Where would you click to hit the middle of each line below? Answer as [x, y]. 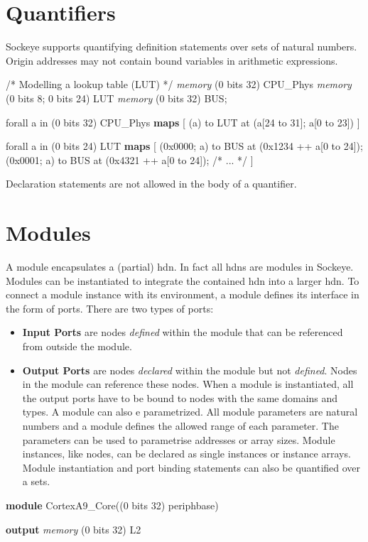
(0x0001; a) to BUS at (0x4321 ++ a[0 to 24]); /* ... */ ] [130, 159]
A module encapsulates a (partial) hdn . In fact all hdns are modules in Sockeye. [180, 266]
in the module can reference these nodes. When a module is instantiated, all [188, 384]
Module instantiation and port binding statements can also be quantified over [191, 467]
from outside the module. [77, 346]
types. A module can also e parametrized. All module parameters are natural [190, 412]
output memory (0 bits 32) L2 [74, 529]
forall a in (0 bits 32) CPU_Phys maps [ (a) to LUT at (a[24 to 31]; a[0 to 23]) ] [183, 122]
